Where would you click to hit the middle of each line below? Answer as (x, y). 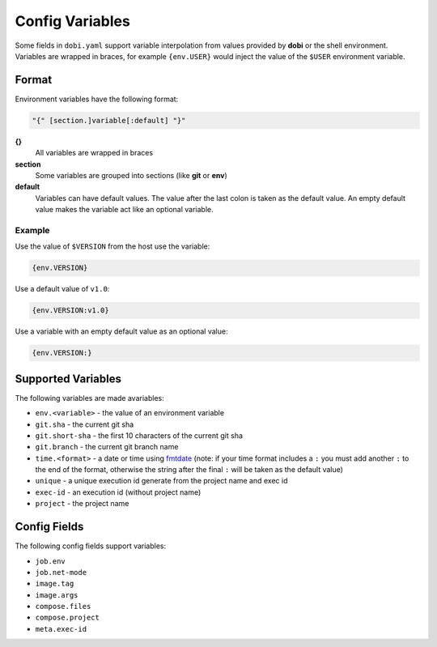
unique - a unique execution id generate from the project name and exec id (161, 481)
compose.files (63, 607)
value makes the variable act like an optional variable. (124, 210)
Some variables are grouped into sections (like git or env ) (132, 175)
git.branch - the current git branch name (107, 447)
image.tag (55, 584)
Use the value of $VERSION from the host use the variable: (112, 246)
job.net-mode (61, 572)
